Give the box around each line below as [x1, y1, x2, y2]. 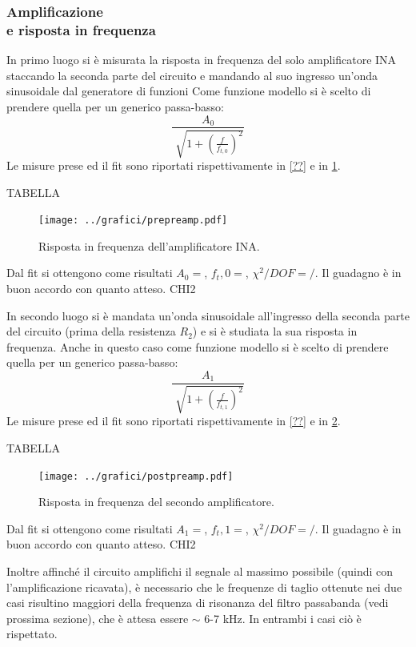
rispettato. [6, 625, 58, 642]
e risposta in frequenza [6, 19, 156, 39]
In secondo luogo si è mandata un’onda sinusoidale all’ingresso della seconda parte [6, 307, 410, 323]
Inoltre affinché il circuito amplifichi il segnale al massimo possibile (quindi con [6, 563, 394, 580]
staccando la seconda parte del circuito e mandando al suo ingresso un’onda [6, 66, 378, 83]
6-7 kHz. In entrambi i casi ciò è [204, 609, 362, 626]
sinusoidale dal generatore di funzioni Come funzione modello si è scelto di [6, 82, 371, 99]
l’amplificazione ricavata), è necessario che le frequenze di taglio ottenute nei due [6, 578, 402, 595]
